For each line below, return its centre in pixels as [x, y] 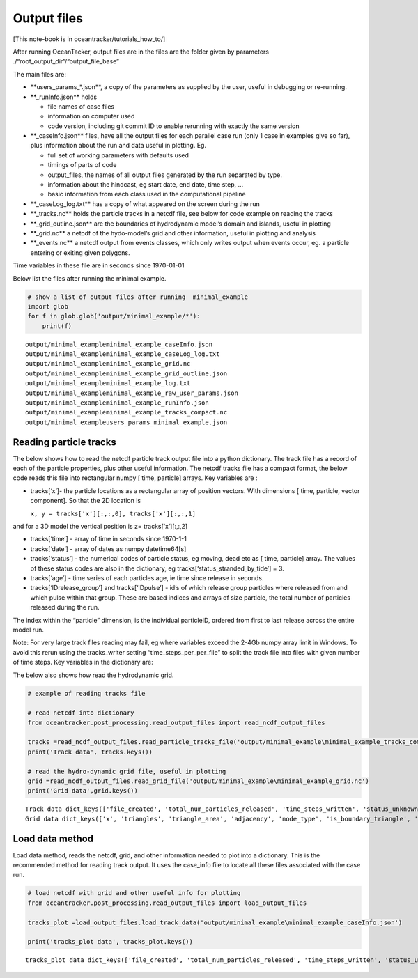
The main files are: [39, 74]
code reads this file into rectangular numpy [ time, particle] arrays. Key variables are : [135, 478]
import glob [48, 306]
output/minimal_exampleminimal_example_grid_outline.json [126, 373]
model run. [29, 630]
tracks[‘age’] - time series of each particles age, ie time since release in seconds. [147, 578]
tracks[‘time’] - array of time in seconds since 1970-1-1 [109, 539]
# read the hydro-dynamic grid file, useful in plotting [127, 771]
